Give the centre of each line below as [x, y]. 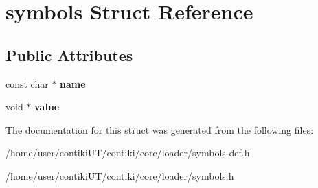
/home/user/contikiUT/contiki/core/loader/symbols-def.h [128, 153]
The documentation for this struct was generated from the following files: [160, 129]
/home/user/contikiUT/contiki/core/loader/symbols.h [120, 175]
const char [27, 83]
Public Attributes [69, 55]
